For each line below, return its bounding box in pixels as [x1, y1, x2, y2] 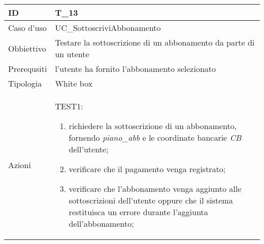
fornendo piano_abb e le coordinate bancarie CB [69, 132, 242, 143]
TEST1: [55, 100, 83, 112]
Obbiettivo [8, 42, 46, 54]
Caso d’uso [8, 22, 47, 33]
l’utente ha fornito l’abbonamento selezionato [55, 63, 216, 74]
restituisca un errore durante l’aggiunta [69, 206, 208, 218]
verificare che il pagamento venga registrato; [69, 163, 226, 175]
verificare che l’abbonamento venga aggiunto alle [69, 183, 242, 194]
